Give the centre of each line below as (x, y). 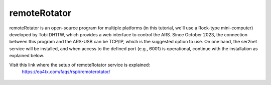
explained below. (27, 56)
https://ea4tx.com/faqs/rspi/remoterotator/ (66, 72)
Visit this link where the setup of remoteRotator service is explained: (80, 65)
